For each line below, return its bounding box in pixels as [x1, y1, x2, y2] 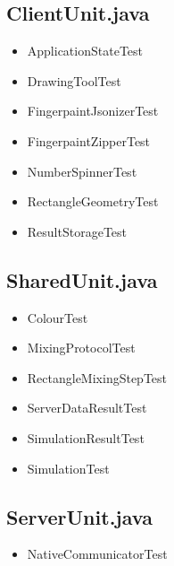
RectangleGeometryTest [27, 192, 159, 211]
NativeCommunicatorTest [27, 544, 168, 563]
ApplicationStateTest [27, 41, 144, 60]
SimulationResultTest [27, 428, 145, 447]
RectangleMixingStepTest [27, 368, 168, 387]
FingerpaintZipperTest [27, 131, 151, 150]
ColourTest [27, 308, 88, 327]
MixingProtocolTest [27, 338, 136, 357]
